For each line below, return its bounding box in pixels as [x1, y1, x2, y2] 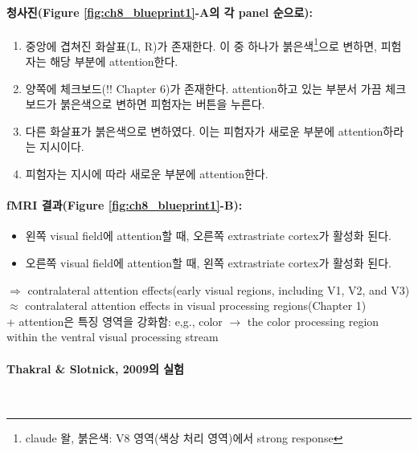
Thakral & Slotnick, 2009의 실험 [6, 360, 185, 377]
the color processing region [247, 312, 379, 329]
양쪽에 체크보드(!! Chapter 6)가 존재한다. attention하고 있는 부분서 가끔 [25, 79, 382, 96]
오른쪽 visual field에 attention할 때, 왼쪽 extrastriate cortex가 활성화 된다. [25, 255, 391, 271]
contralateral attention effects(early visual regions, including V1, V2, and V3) [27, 281, 410, 298]
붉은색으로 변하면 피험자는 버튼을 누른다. [60, 96, 265, 112]
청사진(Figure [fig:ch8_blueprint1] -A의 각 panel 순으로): [6, 3, 313, 20]
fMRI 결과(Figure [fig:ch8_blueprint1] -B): [6, 197, 243, 214]
